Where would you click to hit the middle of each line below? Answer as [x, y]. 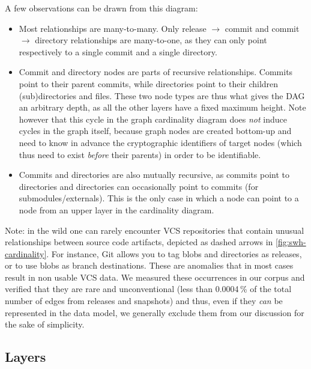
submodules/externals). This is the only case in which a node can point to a [159, 198]
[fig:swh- [291, 242]
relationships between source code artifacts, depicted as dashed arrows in [139, 242]
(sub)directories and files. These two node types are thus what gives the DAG [162, 95]
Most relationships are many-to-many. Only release [113, 28]
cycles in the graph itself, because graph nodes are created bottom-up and [155, 131]
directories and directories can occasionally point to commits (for [139, 186]
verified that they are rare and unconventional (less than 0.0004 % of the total [148, 289]
